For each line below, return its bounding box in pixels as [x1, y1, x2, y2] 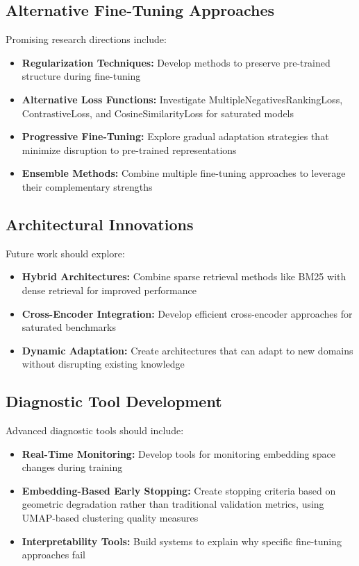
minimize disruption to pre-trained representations [22, 142, 237, 157]
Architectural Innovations [6, 213, 194, 234]
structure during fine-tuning [22, 69, 141, 83]
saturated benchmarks [22, 320, 116, 334]
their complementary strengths [22, 179, 153, 194]
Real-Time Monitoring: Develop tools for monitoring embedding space [22, 446, 335, 461]
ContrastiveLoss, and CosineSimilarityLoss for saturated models [22, 105, 294, 120]
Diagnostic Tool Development [6, 391, 222, 412]
